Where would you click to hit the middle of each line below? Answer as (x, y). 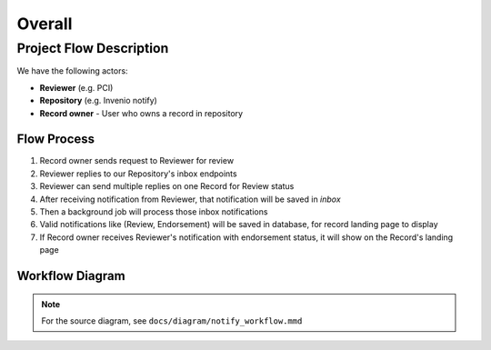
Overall (45, 24)
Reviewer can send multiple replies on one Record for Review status (167, 186)
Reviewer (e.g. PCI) (76, 87)
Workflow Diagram (71, 276)
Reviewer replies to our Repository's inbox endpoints (138, 174)
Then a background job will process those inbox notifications (154, 212)
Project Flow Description (93, 48)
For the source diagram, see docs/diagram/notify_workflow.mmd (172, 321)
